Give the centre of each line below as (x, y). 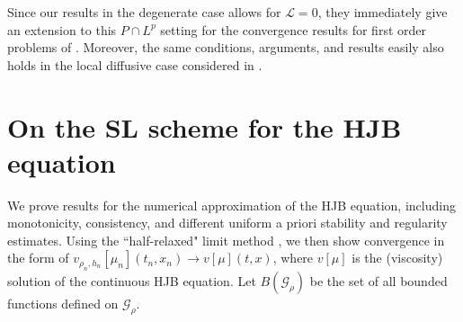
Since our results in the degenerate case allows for (144, 12)
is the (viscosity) (397, 258)
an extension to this (62, 29)
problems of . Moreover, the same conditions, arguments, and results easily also (226, 47)
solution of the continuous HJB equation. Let (132, 280)
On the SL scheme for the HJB (205, 126)
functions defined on (63, 303)
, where (293, 258)
